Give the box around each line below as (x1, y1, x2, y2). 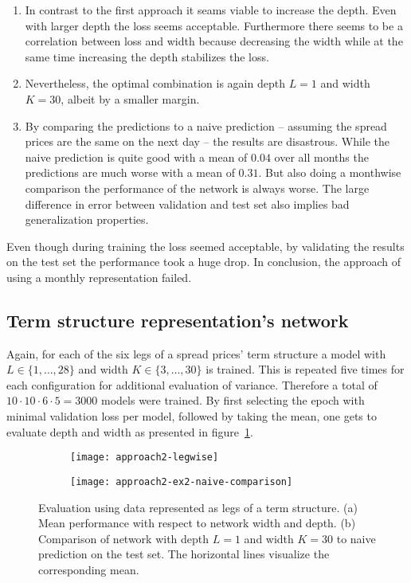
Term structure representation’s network (6, 307, 349, 332)
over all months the (274, 148, 369, 165)
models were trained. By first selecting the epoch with (101, 392, 365, 409)
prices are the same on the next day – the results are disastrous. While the (25, 133, 390, 150)
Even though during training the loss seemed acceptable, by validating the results (6, 237, 405, 254)
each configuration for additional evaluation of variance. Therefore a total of (6, 376, 378, 393)
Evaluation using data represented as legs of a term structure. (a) (38, 499, 358, 515)
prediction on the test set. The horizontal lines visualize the (38, 546, 330, 562)
